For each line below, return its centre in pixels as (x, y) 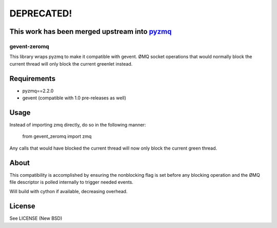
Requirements (33, 79)
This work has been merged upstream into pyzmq (91, 32)
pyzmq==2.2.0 (38, 91)
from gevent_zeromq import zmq (57, 136)
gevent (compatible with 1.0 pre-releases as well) (74, 98)
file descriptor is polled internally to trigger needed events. (71, 182)
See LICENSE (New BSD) (36, 218)
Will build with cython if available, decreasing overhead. (68, 192)
